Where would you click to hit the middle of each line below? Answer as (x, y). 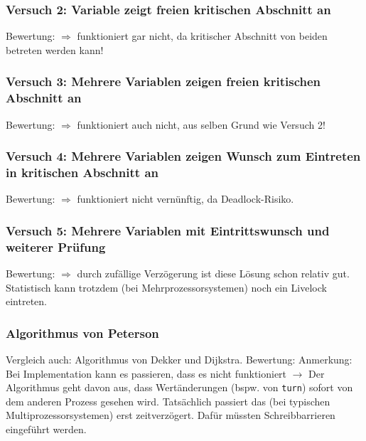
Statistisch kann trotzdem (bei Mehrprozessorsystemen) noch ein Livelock (166, 287)
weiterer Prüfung (56, 246)
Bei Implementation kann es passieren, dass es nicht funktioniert (146, 373)
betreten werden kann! (55, 49)
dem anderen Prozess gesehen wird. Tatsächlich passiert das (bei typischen (168, 401)
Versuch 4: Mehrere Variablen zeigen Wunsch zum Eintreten (183, 156)
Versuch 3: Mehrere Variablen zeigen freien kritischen (163, 81)
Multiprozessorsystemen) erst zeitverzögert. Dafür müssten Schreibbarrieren (171, 415)
